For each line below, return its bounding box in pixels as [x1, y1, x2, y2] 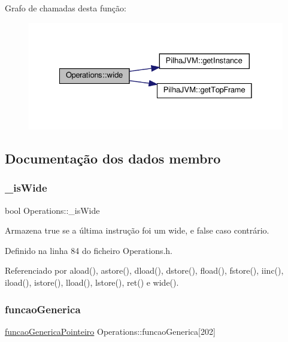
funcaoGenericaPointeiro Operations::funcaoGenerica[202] [5, 325, 216, 337]
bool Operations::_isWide [5, 204, 100, 216]
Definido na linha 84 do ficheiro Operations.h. [5, 244, 173, 256]
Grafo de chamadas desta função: [5, 2, 126, 14]
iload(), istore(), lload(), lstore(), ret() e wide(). [5, 276, 179, 289]
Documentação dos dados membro [5, 149, 221, 168]
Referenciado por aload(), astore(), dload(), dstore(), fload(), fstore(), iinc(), [5, 264, 284, 277]
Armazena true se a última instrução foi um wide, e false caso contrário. [5, 224, 269, 237]
